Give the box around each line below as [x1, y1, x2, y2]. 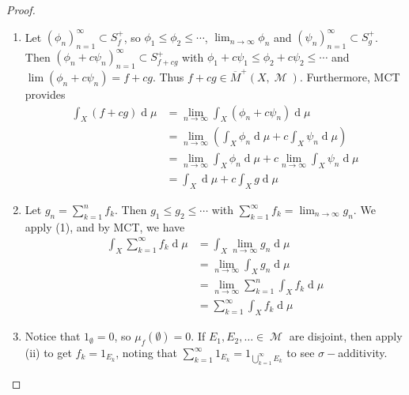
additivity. [338, 344, 388, 361]
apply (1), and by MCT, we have [25, 218, 185, 235]
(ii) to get [25, 344, 72, 361]
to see [286, 344, 315, 361]
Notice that [25, 328, 81, 344]
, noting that [116, 344, 178, 361]
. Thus [152, 68, 184, 85]
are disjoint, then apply [289, 328, 403, 344]
